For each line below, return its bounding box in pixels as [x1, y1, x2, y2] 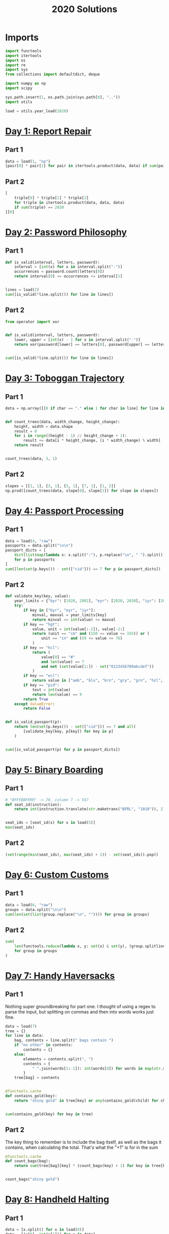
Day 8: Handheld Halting [5, 1194, 110, 1205]
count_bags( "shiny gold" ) [5, 1177, 59, 1182]
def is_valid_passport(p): [5, 720, 62, 725]
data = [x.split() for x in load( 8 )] [5, 1227, 84, 1232]
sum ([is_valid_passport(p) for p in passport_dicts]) [5, 747, 121, 752]
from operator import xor [5, 319, 59, 324]
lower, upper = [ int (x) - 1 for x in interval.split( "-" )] [14, 337, 141, 343]
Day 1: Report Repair [5, 125, 92, 137]
